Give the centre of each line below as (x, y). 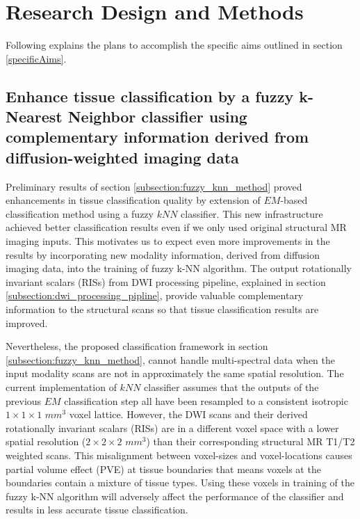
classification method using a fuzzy (80, 213)
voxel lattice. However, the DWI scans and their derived (188, 414)
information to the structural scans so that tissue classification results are (162, 309)
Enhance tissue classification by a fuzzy (150, 96)
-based (294, 200)
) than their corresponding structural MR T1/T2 (251, 441)
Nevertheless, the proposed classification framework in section (137, 346)
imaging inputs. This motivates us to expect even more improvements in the (168, 241)
